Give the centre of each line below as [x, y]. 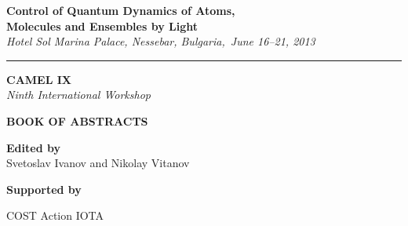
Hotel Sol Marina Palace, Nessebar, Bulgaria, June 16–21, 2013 [161, 41]
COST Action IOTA [55, 215]
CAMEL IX [39, 79]
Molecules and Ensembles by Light [102, 26]
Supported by [44, 189]
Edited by [33, 147]
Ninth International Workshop [78, 95]
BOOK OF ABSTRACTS [77, 120]
